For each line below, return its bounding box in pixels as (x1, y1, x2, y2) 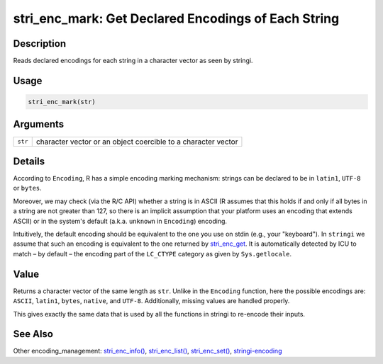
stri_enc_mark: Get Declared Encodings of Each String (13, 11, 340, 26)
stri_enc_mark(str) (28, 98, 96, 106)
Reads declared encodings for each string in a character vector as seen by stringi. (13, 57, 253, 65)
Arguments (13, 118, 65, 130)
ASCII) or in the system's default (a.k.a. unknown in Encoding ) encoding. (13, 217, 227, 225)
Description (13, 38, 67, 50)
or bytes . (13, 184, 42, 193)
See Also (13, 328, 53, 340)
